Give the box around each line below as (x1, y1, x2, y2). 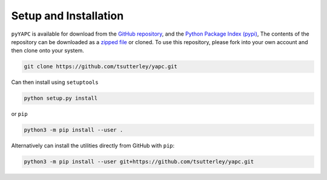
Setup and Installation (11, 9, 124, 22)
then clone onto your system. (11, 47, 84, 54)
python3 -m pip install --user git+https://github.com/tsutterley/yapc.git (24, 158, 254, 166)
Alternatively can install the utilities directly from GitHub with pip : (11, 142, 175, 149)
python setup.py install (24, 95, 98, 102)
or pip (11, 111, 28, 118)
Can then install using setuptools (11, 79, 99, 86)
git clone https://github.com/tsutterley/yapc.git (24, 63, 178, 70)
